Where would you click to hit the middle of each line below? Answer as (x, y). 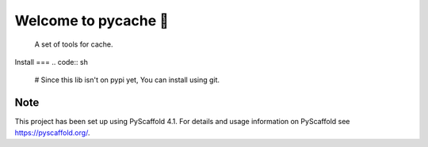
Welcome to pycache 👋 (92, 21)
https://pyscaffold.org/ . (52, 132)
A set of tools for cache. (74, 44)
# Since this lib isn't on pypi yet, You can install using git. (127, 80)
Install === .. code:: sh (52, 62)
